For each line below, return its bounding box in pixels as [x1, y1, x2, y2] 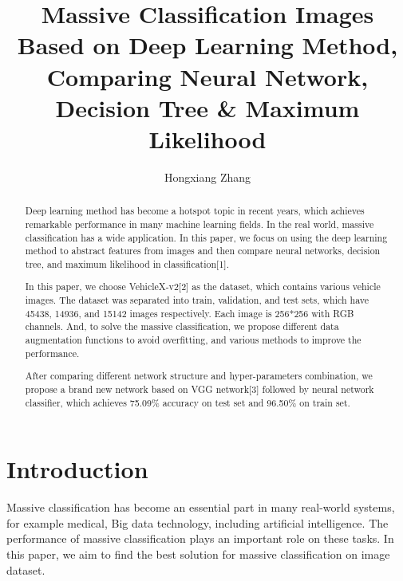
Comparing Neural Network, [46, 60, 369, 92]
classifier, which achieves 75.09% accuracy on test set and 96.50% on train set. [25, 395, 350, 409]
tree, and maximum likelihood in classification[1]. [25, 257, 229, 270]
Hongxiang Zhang [164, 168, 251, 185]
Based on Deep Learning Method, [17, 29, 398, 61]
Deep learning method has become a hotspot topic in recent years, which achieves [25, 204, 365, 218]
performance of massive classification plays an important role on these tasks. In [6, 530, 394, 547]
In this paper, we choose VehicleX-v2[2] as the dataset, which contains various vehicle [25, 280, 381, 293]
